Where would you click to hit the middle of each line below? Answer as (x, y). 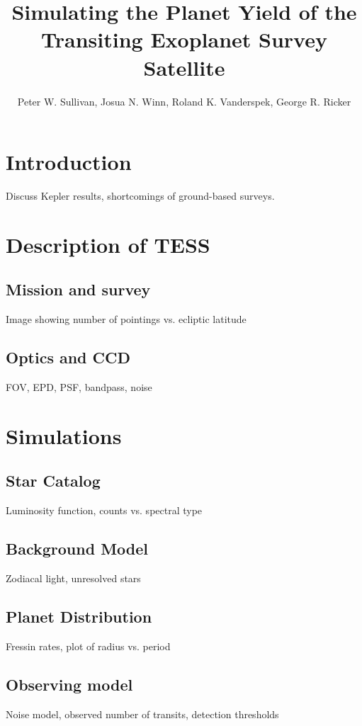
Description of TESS (108, 244)
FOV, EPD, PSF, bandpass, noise (79, 387)
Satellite (184, 67)
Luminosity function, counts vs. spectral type (104, 510)
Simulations (64, 435)
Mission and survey (78, 289)
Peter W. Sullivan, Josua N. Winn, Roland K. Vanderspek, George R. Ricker (184, 101)
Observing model (69, 684)
